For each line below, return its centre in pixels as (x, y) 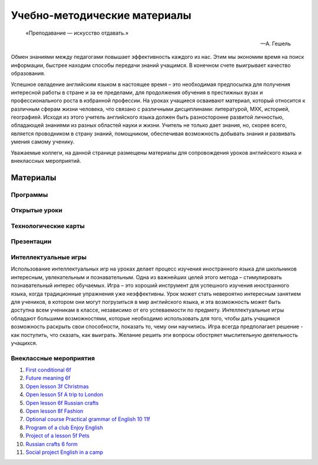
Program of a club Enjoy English (64, 427)
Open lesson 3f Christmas (57, 386)
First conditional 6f (49, 370)
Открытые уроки (37, 210)
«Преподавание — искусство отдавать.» (77, 33)
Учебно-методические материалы (101, 15)
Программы (29, 195)
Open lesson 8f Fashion (54, 411)
